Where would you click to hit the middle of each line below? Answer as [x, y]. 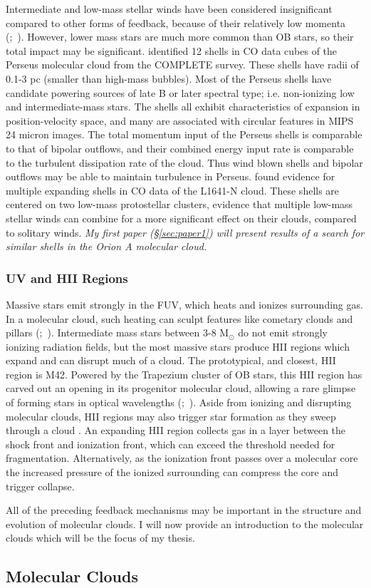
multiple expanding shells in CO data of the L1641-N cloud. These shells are [173, 190]
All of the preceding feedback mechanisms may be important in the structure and [184, 510]
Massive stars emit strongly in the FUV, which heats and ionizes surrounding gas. [184, 304]
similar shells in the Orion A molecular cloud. [106, 246]
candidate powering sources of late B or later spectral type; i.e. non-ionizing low [180, 92]
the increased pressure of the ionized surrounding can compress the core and [172, 472]
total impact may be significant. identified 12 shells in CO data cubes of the [172, 50]
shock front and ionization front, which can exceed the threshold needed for [171, 444]
